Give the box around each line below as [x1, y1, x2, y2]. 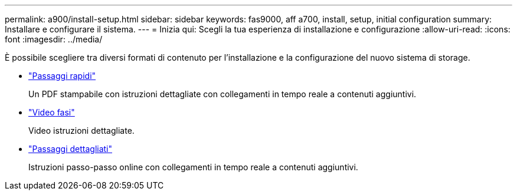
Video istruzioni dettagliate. [28, 125, 135, 135]
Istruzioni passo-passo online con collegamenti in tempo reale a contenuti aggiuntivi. [28, 162, 358, 172]
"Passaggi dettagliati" [28, 144, 113, 154]
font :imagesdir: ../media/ [5, 34, 103, 44]
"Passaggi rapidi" [28, 71, 96, 81]
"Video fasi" [28, 107, 75, 117]
